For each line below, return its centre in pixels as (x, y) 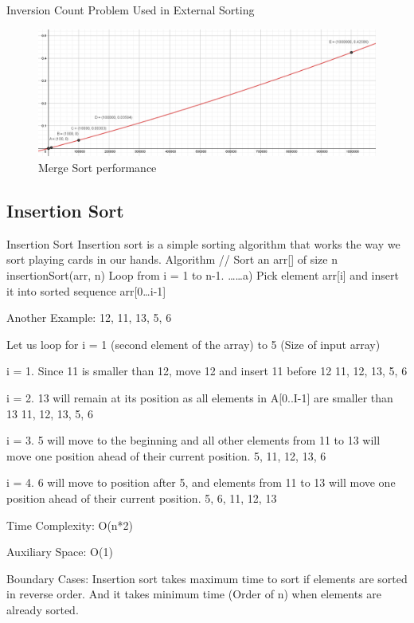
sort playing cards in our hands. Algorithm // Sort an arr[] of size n (172, 259)
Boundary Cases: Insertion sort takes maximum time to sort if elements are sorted (207, 578)
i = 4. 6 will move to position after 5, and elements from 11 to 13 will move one (201, 482)
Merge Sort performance (98, 168)
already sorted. (43, 609)
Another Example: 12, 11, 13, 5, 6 (89, 317)
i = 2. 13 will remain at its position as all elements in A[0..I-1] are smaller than (200, 397)
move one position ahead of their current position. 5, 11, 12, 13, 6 (166, 455)
